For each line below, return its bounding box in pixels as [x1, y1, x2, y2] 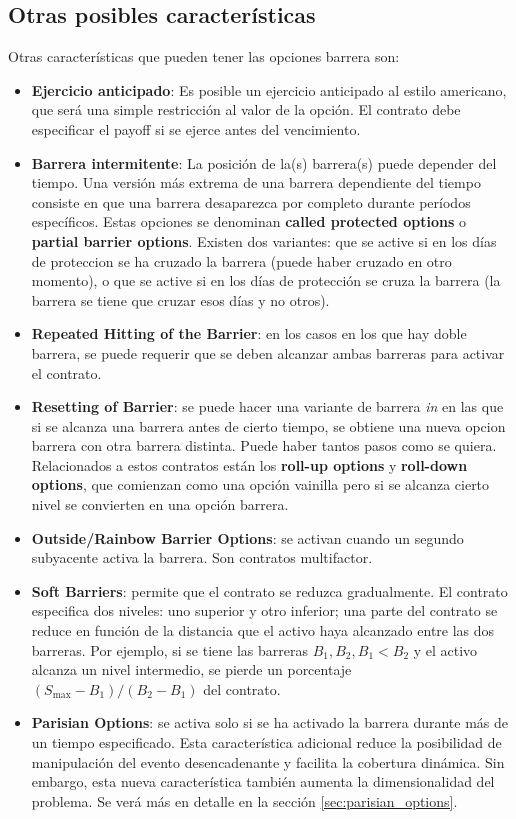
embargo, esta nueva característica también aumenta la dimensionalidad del [31, 771, 495, 792]
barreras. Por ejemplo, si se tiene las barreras [31, 639, 308, 660]
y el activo [413, 639, 478, 660]
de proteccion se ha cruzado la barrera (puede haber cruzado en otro [31, 250, 452, 271]
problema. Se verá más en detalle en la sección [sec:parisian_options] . [31, 790, 458, 811]
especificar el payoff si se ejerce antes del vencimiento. [31, 118, 361, 139]
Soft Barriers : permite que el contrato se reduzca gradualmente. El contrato [31, 580, 508, 601]
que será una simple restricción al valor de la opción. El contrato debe [31, 99, 461, 120]
